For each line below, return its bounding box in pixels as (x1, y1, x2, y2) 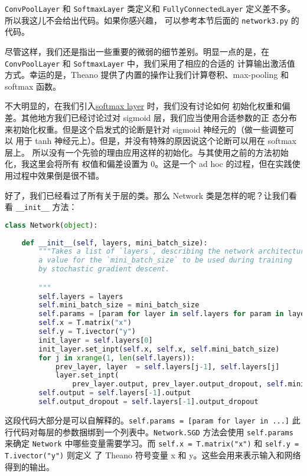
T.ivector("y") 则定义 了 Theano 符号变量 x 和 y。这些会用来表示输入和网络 (5, 448, 301, 461)
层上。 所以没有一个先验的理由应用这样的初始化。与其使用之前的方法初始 (5, 146, 289, 158)
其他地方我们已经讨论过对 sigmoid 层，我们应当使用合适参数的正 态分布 (21, 111, 297, 123)
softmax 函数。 (5, 80, 61, 92)
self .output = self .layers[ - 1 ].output (38, 389, 191, 398)
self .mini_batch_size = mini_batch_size (38, 301, 200, 310)
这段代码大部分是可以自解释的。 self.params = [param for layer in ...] (5, 413, 290, 426)
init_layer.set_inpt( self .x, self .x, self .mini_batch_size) (38, 344, 280, 353)
